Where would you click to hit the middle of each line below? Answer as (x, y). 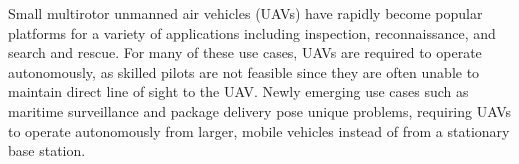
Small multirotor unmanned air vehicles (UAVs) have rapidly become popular (245, 13)
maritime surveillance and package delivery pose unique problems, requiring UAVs (260, 110)
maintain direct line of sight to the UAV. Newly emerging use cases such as (238, 91)
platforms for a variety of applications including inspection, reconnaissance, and (252, 32)
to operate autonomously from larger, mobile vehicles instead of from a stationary (259, 130)
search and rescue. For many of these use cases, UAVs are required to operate (245, 52)
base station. (47, 150)
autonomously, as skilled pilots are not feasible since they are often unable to (244, 71)
